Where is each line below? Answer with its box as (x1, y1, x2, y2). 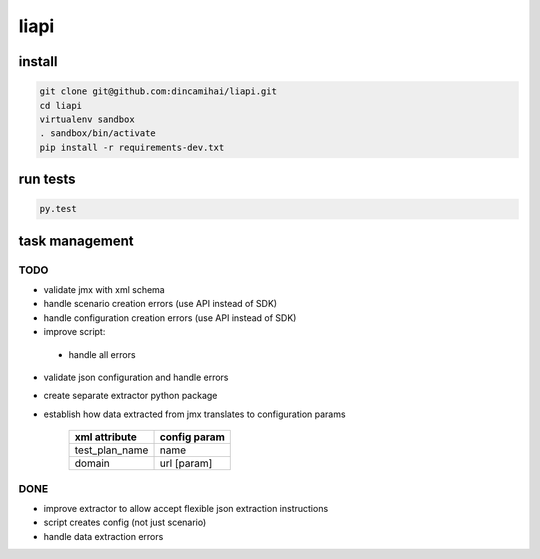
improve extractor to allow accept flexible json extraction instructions (43, 502, 329, 514)
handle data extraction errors (43, 530, 164, 542)
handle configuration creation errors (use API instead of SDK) (43, 311, 297, 324)
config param (159, 430, 225, 444)
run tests (18, 171, 76, 188)
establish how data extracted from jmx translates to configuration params (43, 408, 346, 420)
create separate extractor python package (43, 390, 218, 402)
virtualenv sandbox (39, 113, 135, 125)
